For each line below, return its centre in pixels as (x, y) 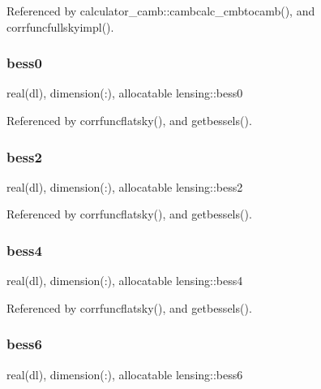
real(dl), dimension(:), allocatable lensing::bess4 (125, 281)
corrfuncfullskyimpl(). (60, 26)
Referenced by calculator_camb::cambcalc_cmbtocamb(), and (161, 11)
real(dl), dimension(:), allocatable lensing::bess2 (125, 186)
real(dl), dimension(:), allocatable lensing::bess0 (125, 93)
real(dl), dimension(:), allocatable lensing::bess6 (125, 374)
